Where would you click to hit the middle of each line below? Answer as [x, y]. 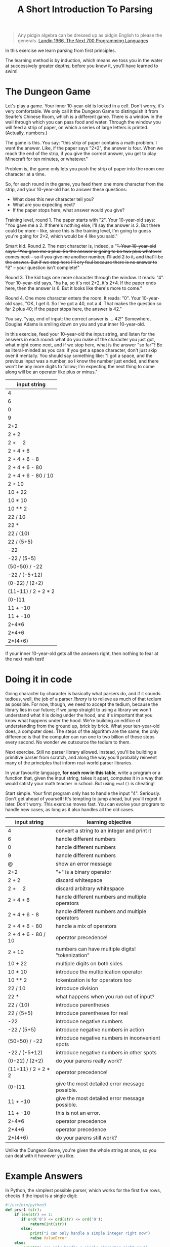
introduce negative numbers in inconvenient [108, 1038]
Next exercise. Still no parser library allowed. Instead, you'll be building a [81, 752]
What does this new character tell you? [53, 199]
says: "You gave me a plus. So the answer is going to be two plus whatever [83, 251]
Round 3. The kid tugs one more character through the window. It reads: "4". [85, 278]
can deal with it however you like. [40, 1156]
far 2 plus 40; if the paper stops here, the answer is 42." [64, 309]
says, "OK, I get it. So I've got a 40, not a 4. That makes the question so [87, 304]
